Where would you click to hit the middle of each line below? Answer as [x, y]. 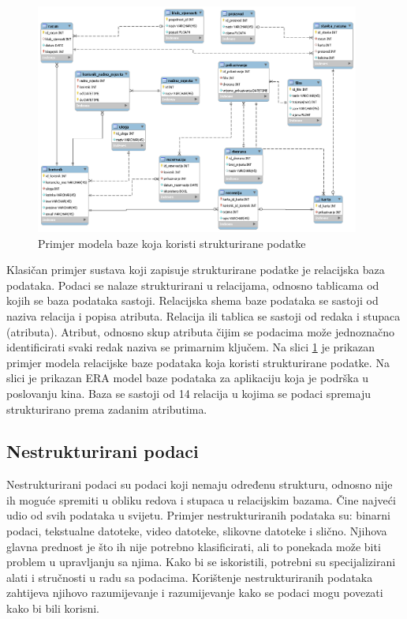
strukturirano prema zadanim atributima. [107, 409]
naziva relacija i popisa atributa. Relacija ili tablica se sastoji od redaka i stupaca [203, 315]
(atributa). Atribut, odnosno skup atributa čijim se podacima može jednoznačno [200, 331]
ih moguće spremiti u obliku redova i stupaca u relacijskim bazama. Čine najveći [201, 499]
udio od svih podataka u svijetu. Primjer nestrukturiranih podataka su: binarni [198, 515]
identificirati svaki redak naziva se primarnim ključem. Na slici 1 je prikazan [191, 347]
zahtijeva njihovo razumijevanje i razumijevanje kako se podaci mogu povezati [195, 593]
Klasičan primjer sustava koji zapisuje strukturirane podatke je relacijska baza [196, 270]
